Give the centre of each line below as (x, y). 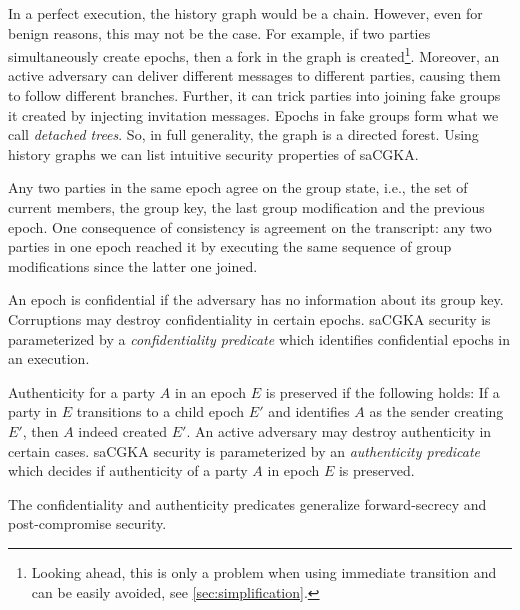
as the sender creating (436, 411)
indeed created (123, 430)
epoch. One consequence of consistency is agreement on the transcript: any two (250, 226)
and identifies (309, 411)
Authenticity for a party (82, 391)
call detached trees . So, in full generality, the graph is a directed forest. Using (243, 134)
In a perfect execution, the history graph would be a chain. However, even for (245, 13)
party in (33, 411)
